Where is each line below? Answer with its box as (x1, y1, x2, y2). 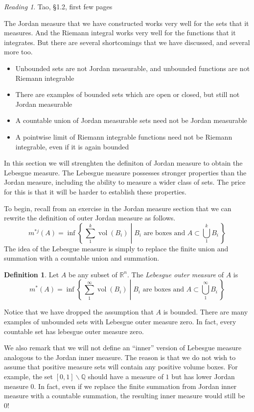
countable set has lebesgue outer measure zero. (4, 326, 144, 336)
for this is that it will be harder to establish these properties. (4, 186, 186, 196)
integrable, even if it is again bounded (15, 141, 129, 151)
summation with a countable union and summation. (4, 253, 160, 263)
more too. (4, 47, 33, 57)
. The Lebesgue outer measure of (127, 269, 224, 279)
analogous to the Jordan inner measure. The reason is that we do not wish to (4, 352, 236, 362)
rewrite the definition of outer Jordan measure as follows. (4, 213, 176, 223)
